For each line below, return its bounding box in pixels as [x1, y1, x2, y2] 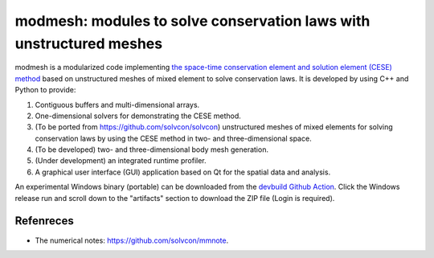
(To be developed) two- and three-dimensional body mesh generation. [35, 145, 269, 154]
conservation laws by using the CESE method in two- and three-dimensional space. [35, 133, 313, 143]
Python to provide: [14, 85, 76, 95]
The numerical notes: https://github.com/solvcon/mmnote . [35, 235, 229, 245]
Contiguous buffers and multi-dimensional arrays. [35, 100, 200, 109]
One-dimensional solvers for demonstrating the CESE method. [35, 111, 241, 121]
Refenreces [14, 214, 74, 228]
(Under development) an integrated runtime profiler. [35, 156, 207, 166]
